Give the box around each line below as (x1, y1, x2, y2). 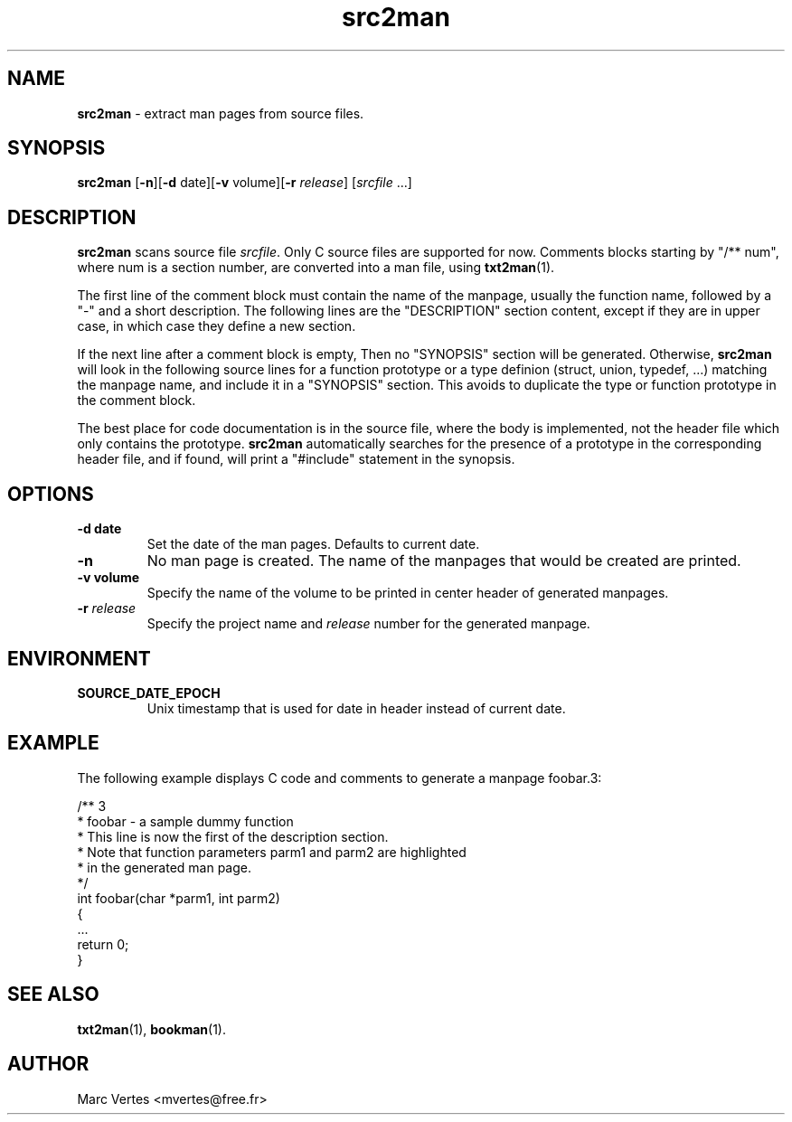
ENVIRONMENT (7, 646, 151, 670)
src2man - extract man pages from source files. (77, 105, 364, 121)
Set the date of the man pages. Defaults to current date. (146, 536, 480, 552)
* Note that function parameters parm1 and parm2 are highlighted (77, 844, 467, 860)
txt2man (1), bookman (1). (77, 1021, 226, 1037)
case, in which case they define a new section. (77, 318, 356, 335)
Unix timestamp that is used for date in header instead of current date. (146, 700, 566, 716)
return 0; (77, 936, 129, 952)
